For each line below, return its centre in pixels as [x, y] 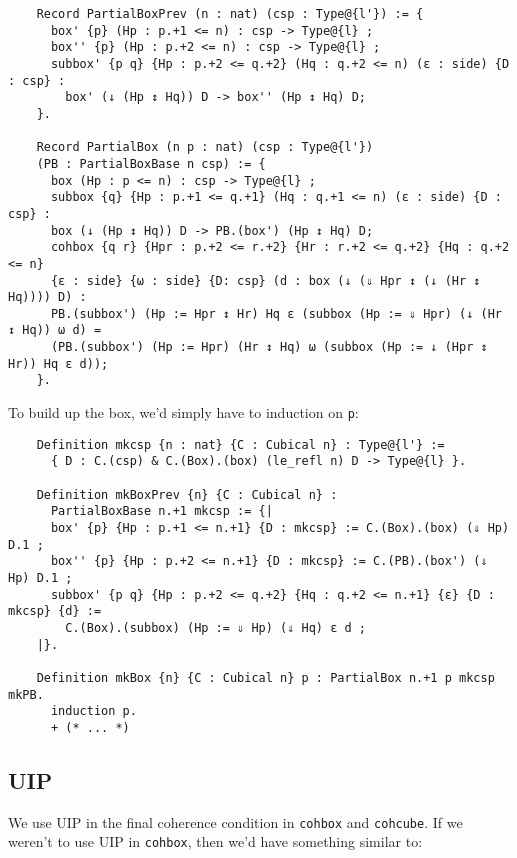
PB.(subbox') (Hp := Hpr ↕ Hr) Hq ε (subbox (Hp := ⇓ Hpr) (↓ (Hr [276, 313]
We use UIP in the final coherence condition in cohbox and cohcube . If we [235, 821]
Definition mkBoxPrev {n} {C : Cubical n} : [187, 494]
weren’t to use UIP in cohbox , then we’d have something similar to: [215, 841]
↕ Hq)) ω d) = [55, 330]
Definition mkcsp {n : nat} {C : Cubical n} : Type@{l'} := [240, 444]
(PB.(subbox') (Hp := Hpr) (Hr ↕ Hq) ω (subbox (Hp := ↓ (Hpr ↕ [269, 347]
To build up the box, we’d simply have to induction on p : [183, 412]
